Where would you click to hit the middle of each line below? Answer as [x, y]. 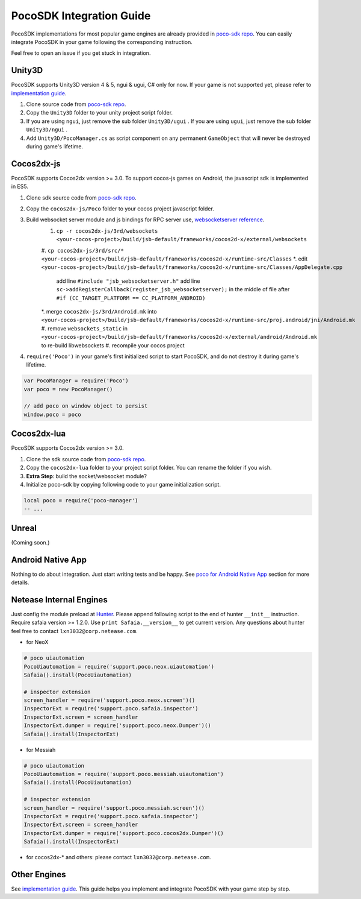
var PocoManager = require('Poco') [76, 381]
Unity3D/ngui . [47, 130]
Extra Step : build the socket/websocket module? [87, 476]
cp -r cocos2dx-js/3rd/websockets [107, 231]
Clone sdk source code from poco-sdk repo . [81, 197]
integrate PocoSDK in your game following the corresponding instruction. [102, 42]
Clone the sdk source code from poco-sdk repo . [86, 459]
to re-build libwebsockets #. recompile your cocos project [113, 345]
